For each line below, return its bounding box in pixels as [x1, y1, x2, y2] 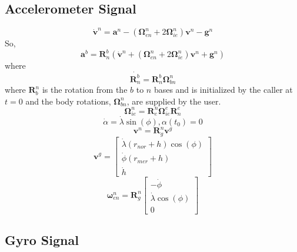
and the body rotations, [25, 95, 111, 107]
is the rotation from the [42, 83, 128, 96]
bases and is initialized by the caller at [153, 83, 293, 96]
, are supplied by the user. [126, 95, 221, 107]
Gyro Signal [5, 231, 79, 249]
